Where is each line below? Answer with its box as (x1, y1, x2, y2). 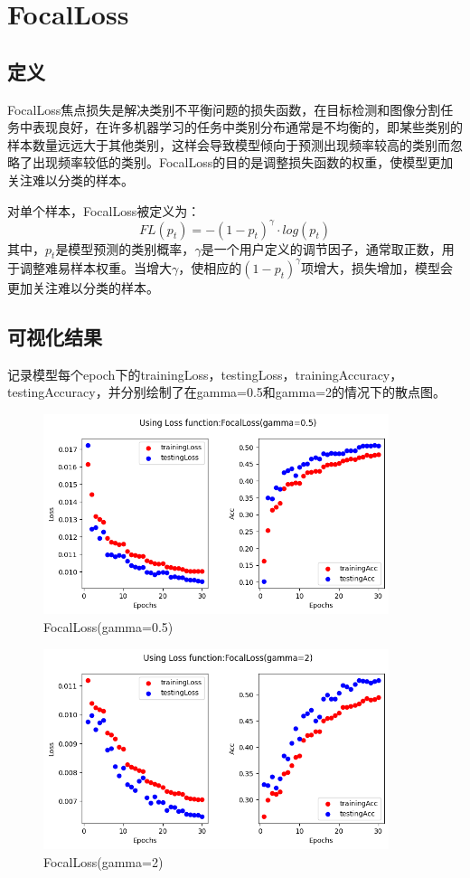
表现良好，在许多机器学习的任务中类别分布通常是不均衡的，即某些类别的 (32, 118, 463, 137)
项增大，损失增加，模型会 (301, 258, 454, 277)
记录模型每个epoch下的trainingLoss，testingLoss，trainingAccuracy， (7, 364, 403, 383)
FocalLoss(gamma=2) (43, 852, 164, 871)
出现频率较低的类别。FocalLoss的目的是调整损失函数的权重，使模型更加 (32, 153, 454, 172)
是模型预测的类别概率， (55, 239, 195, 258)
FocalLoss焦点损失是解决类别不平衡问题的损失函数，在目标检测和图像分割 (7, 99, 441, 118)
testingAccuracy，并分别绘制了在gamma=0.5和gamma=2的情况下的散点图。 (7, 382, 446, 401)
